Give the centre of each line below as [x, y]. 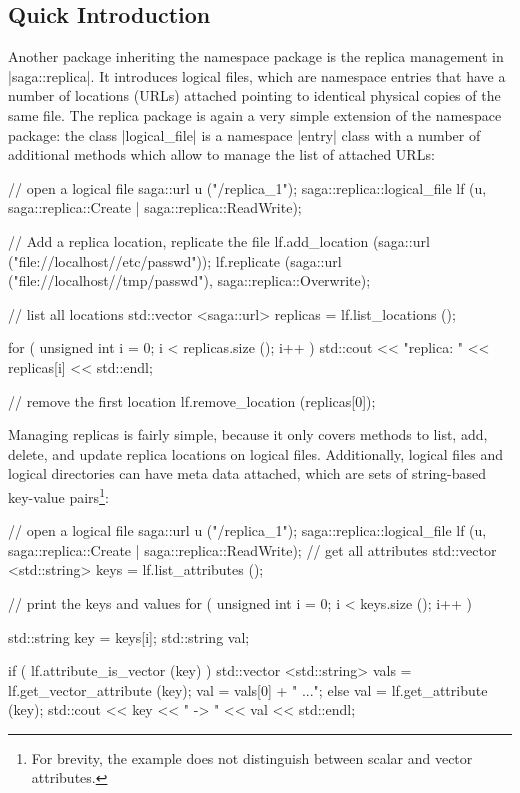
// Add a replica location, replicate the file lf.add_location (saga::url [219, 240]
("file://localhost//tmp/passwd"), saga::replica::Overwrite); [189, 280]
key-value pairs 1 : [58, 495]
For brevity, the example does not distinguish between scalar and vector [252, 757]
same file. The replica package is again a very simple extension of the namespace [255, 114]
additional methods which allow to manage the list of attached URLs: [221, 154]
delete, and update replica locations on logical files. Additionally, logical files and [255, 453]
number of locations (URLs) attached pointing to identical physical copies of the [254, 95]
